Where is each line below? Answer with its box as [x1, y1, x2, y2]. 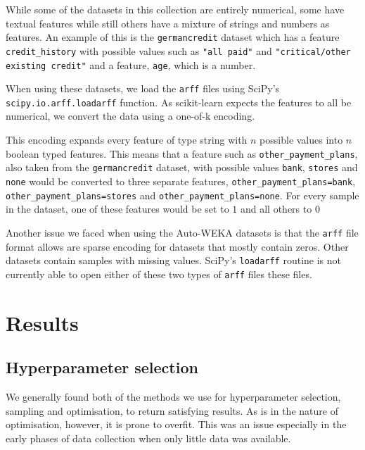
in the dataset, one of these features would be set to [6, 201, 229, 216]
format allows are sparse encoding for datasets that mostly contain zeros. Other [6, 239, 349, 254]
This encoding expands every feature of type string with [6, 132, 248, 147]
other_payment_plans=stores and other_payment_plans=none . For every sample [6, 187, 359, 202]
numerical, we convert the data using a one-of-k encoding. [6, 108, 255, 123]
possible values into [260, 132, 343, 147]
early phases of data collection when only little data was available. [6, 430, 291, 445]
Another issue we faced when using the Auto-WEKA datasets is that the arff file [6, 225, 359, 239]
